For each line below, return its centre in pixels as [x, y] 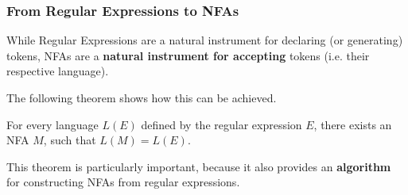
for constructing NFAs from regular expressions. [123, 182]
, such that [70, 140]
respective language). [58, 71]
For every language [52, 124]
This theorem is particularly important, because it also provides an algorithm [199, 166]
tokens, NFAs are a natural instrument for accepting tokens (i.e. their [188, 55]
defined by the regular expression [221, 124]
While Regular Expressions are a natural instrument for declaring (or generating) [205, 40]
